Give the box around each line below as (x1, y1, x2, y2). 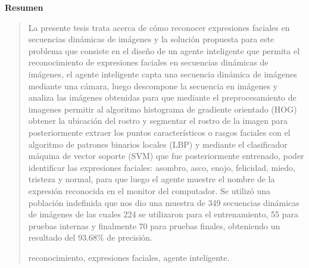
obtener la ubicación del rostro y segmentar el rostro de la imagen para (28, 114, 288, 127)
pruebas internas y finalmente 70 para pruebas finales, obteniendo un (28, 219, 280, 232)
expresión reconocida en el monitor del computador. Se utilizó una (28, 184, 271, 197)
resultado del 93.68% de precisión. (28, 231, 152, 244)
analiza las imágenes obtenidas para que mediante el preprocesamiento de (28, 91, 296, 104)
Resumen (5, 1, 43, 13)
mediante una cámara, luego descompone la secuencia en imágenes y (28, 79, 278, 92)
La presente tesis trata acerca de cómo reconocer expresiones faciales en (28, 21, 290, 33)
